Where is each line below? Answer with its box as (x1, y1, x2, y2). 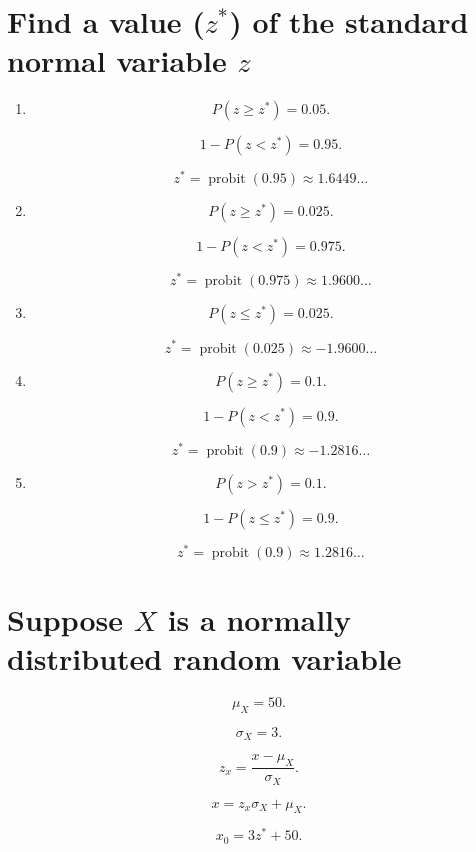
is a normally (167, 598, 352, 639)
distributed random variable (7, 638, 402, 679)
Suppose (7, 598, 124, 639)
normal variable (7, 40, 227, 81)
